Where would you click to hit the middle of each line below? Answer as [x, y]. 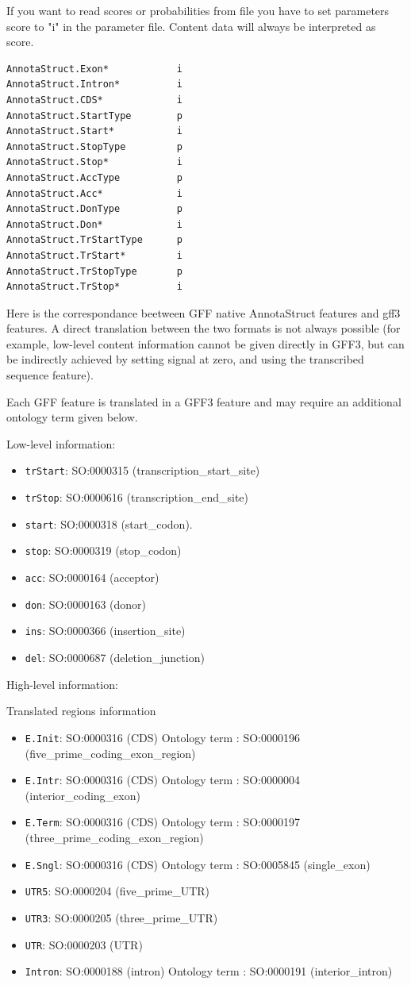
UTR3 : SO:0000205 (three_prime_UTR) [121, 917]
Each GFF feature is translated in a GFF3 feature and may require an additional [204, 401]
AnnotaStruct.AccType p [94, 177]
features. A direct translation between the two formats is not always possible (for [204, 328]
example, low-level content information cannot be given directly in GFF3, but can [205, 343]
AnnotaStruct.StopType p [94, 146]
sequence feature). [50, 375]
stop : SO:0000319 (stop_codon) [103, 550]
